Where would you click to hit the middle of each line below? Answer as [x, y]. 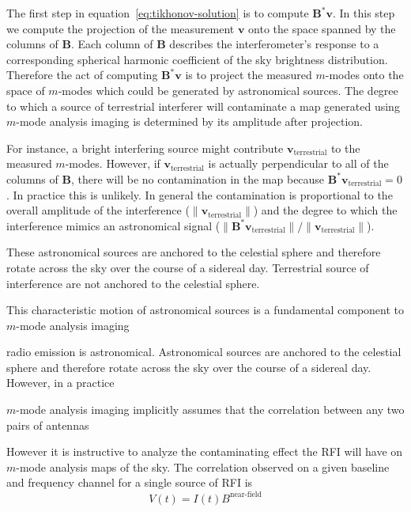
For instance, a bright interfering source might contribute [145, 148]
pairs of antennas [48, 425]
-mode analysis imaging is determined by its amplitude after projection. [190, 121]
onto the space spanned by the [322, 28]
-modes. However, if [113, 163]
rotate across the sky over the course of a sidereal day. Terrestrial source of [188, 267]
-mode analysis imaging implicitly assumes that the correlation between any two [210, 410]
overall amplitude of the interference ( [98, 210]
